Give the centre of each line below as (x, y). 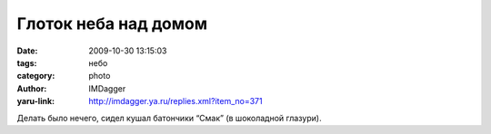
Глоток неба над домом (112, 24)
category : (36, 76)
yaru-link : (35, 101)
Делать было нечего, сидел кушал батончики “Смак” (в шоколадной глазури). (169, 118)
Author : (32, 88)
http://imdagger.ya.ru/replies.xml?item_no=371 (175, 101)
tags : (27, 62)
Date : (27, 51)
